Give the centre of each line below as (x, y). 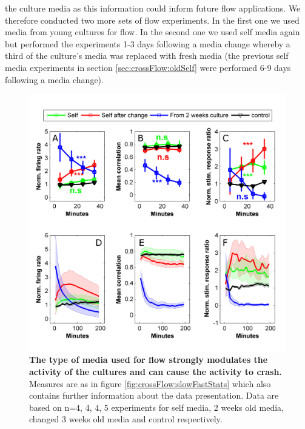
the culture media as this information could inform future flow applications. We (153, 8)
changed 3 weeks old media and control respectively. (126, 419)
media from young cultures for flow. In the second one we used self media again (152, 32)
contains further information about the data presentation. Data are (154, 395)
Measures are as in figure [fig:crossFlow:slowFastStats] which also (150, 383)
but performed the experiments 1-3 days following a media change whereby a (148, 43)
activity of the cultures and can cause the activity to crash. (156, 371)
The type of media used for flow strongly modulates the (149, 360)
